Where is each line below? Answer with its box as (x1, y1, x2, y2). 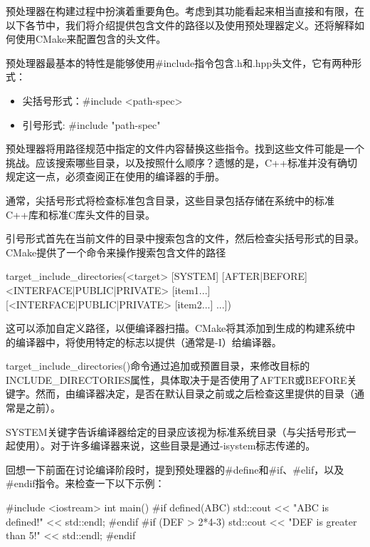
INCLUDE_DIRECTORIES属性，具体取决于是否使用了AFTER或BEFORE (6, 372, 347, 387)
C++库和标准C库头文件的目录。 (6, 207, 155, 222)
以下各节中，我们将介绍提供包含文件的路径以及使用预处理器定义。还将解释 (6, 17, 354, 32)
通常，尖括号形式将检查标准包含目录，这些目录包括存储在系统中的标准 (6, 192, 334, 207)
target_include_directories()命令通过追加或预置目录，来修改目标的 (6, 358, 310, 373)
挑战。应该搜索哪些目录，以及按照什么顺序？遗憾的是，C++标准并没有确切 (6, 155, 357, 170)
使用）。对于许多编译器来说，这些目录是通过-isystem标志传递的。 (15, 438, 316, 453)
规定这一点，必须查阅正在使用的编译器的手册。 (6, 169, 225, 184)
